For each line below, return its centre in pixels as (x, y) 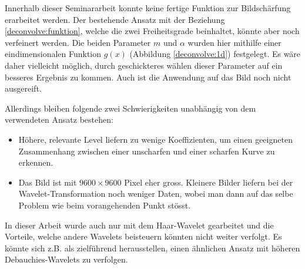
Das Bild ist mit (48, 182)
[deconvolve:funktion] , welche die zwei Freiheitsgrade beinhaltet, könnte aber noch (152, 31)
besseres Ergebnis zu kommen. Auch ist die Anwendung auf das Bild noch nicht (148, 77)
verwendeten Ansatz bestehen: (59, 120)
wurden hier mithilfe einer (234, 42)
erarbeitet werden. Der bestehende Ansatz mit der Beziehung (115, 19)
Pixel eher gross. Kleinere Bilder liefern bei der (209, 182)
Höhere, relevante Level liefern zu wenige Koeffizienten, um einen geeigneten (155, 139)
